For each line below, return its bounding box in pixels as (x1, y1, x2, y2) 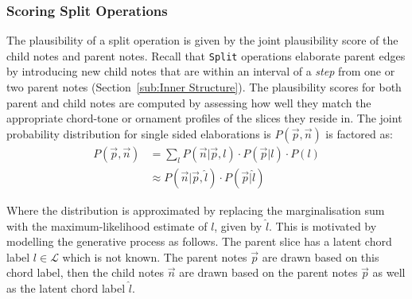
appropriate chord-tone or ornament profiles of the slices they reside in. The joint (6, 110, 402, 126)
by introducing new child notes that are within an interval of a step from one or (6, 63, 395, 80)
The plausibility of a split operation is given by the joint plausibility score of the (6, 32, 398, 49)
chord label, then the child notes (6, 264, 165, 281)
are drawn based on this (262, 248, 379, 265)
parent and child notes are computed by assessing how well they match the (6, 94, 371, 111)
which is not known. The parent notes (62, 248, 247, 265)
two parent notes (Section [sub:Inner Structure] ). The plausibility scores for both (6, 79, 402, 95)
